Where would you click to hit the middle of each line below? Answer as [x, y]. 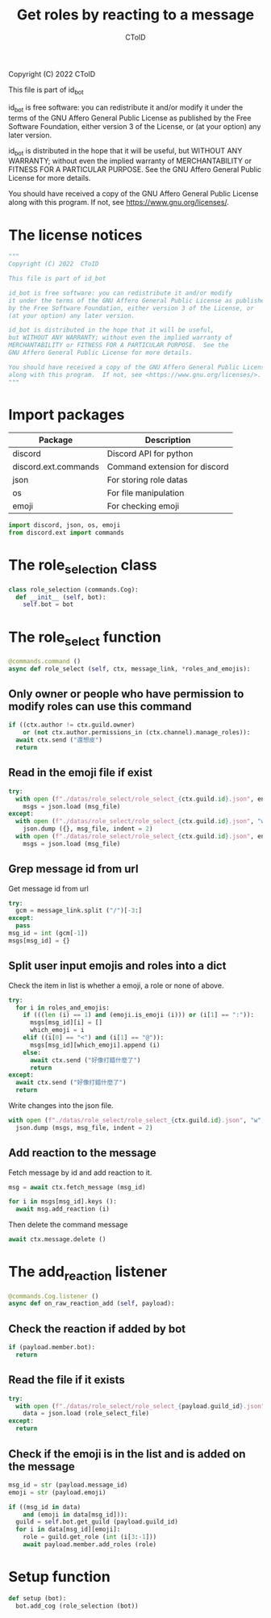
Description [168, 440]
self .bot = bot [48, 604]
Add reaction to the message [83, 1153]
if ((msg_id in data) [45, 1507]
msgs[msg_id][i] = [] [66, 1022]
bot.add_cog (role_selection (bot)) [77, 1606]
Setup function [59, 1577]
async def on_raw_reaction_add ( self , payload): [92, 1304]
